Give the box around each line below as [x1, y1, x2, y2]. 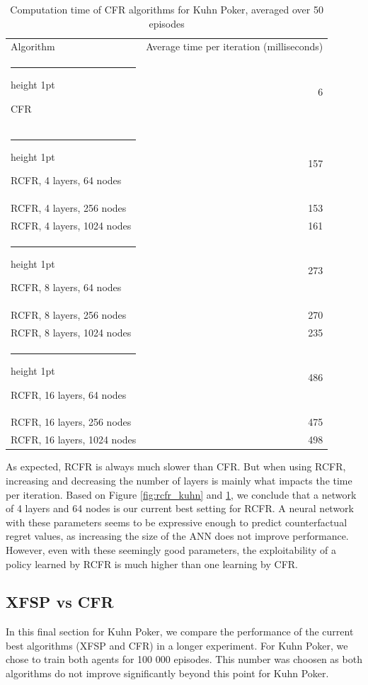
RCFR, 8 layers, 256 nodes [11, 307, 127, 322]
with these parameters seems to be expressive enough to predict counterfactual [6, 514, 347, 529]
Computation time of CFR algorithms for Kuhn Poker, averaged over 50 [10, 2, 323, 16]
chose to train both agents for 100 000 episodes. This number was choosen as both [6, 652, 362, 667]
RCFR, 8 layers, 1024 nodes [11, 325, 132, 340]
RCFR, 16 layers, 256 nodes [11, 414, 132, 429]
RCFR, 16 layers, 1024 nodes [11, 432, 137, 447]
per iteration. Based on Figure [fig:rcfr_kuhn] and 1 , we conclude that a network [6, 487, 357, 502]
